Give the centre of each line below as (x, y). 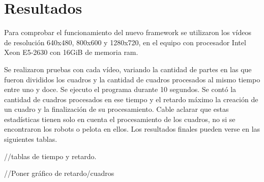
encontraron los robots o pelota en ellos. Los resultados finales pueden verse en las (132, 129)
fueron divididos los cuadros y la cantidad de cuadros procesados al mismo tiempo (132, 79)
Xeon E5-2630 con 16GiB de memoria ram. (71, 52)
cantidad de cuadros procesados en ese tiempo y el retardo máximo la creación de (131, 99)
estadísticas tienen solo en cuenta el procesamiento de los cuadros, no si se (120, 119)
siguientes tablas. (31, 139)
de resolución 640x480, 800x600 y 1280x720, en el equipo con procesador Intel (125, 42)
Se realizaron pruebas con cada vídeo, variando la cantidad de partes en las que (128, 69)
